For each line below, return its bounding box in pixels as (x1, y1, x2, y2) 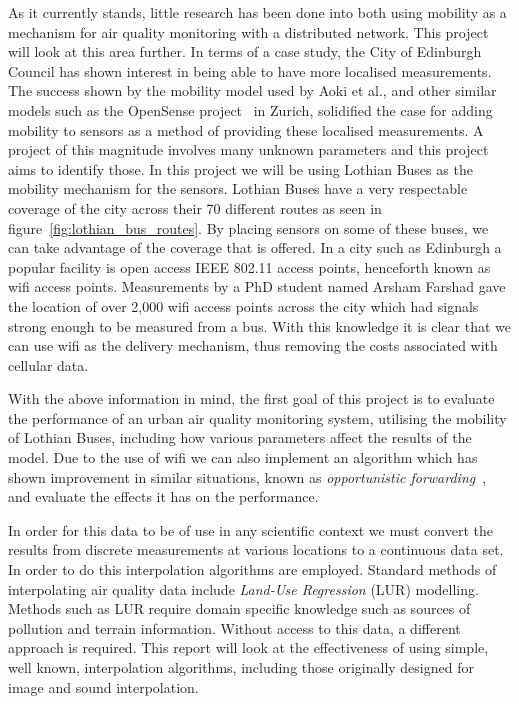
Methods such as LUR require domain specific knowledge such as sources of (8, 598, 471, 619)
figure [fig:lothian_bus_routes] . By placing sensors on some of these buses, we (8, 217, 489, 238)
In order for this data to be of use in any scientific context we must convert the (8, 519, 493, 540)
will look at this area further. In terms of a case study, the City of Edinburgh (8, 41, 482, 62)
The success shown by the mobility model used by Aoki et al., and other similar (8, 80, 497, 101)
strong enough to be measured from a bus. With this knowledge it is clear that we (8, 315, 511, 336)
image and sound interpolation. (8, 676, 199, 697)
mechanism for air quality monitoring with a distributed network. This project (8, 21, 489, 42)
